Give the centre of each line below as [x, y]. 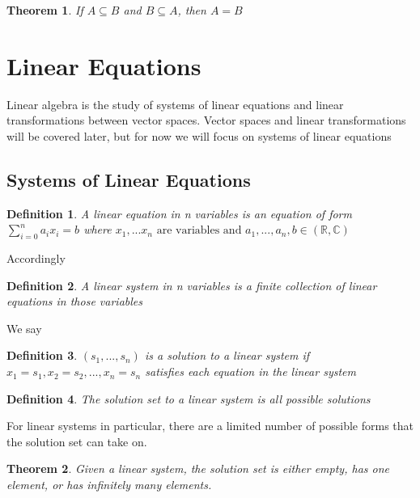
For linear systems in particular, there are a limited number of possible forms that [210, 426]
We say [24, 328]
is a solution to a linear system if [227, 355]
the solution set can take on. [77, 441]
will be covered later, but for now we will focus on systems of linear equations [199, 135]
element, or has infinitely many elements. [109, 485]
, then [192, 10]
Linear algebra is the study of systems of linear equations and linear [175, 104]
